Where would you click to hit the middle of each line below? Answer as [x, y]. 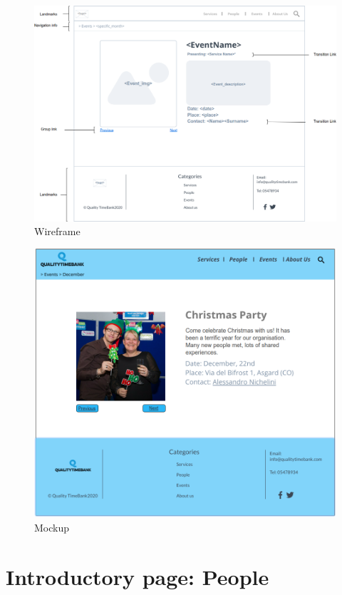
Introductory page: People [138, 576]
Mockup [52, 528]
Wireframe [57, 231]
